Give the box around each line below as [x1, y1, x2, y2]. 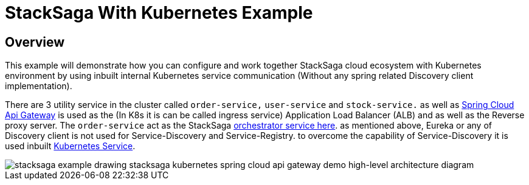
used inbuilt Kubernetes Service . [5, 141, 136, 152]
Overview [5, 34, 65, 50]
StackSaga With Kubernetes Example [5, 2, 313, 23]
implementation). [5, 81, 72, 92]
